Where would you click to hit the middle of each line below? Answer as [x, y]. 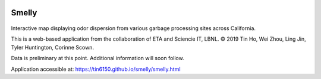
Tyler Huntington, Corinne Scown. [53, 47]
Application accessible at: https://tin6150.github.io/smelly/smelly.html [96, 69]
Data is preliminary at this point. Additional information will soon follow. [97, 58]
